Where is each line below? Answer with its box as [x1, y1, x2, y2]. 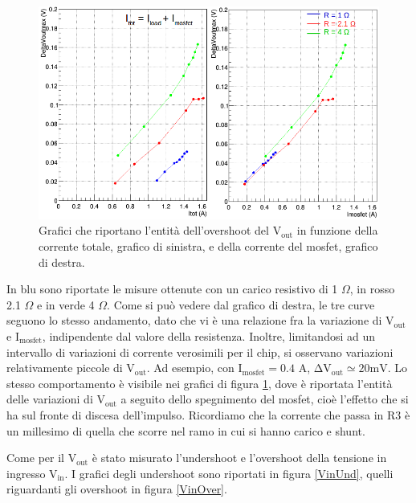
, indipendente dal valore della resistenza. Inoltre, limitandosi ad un [42, 327, 376, 344]
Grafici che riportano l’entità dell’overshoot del [39, 222, 269, 239]
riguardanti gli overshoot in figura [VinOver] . [6, 481, 227, 497]
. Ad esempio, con [146, 359, 235, 376]
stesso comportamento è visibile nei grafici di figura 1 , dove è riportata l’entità [6, 374, 393, 391]
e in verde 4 [37, 296, 95, 313]
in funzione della [296, 222, 378, 239]
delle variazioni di [6, 391, 93, 407]
